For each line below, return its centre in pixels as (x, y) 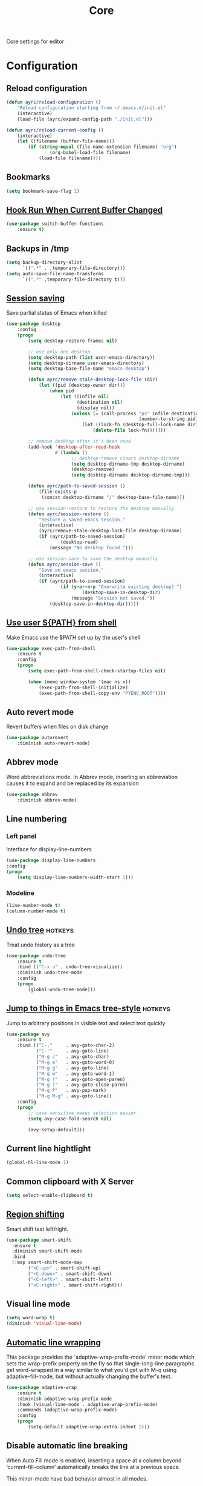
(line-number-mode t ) (34, 906)
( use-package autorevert (37, 738)
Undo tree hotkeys (40, 930)
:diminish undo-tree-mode (50, 973)
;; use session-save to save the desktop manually (93, 558)
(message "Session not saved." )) (113, 598)
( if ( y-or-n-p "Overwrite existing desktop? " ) (121, 587)
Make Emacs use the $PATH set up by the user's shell (73, 637)
